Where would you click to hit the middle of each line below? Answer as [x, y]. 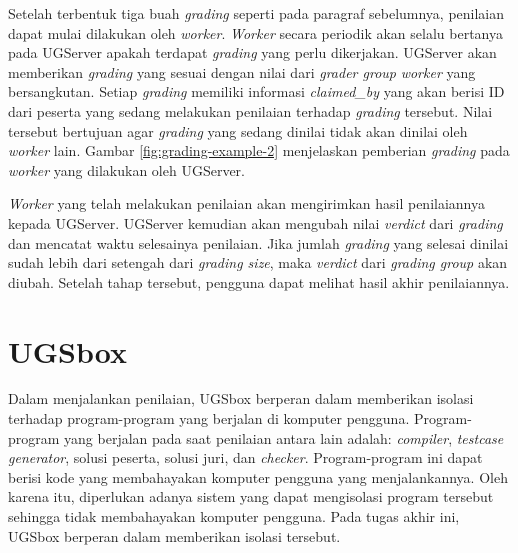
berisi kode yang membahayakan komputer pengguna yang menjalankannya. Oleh [258, 476]
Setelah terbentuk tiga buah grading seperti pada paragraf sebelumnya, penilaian [256, 13]
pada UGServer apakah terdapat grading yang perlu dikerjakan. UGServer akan [252, 52]
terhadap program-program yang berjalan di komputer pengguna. [209, 418]
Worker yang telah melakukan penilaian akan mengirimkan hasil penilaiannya [246, 203]
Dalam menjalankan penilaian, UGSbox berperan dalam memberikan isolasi [241, 398]
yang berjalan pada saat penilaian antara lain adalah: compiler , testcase [284, 437]
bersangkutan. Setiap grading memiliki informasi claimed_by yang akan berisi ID [256, 91]
